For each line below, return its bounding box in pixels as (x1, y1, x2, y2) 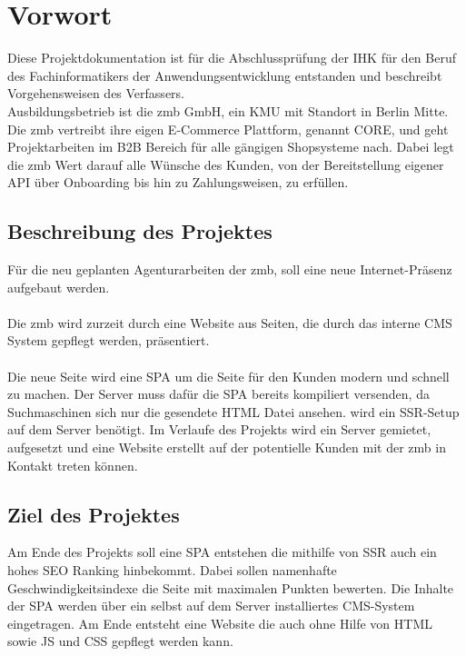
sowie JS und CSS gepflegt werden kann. (7, 631, 233, 651)
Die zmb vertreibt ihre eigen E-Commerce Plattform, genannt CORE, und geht (7, 119, 449, 138)
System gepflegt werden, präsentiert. (7, 331, 210, 350)
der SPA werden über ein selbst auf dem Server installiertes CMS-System (7, 596, 415, 615)
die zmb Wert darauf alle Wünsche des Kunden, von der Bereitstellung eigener (7, 154, 444, 174)
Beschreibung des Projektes (7, 217, 273, 245)
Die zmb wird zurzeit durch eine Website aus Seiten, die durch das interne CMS (7, 313, 452, 332)
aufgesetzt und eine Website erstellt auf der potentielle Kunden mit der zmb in (7, 438, 446, 457)
